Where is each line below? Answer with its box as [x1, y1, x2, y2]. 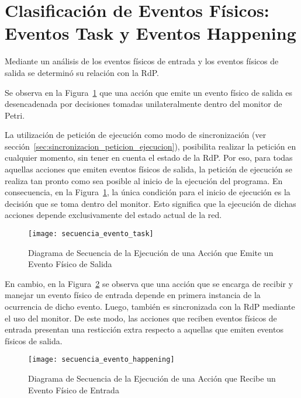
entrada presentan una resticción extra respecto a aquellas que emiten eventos [5, 323, 283, 335]
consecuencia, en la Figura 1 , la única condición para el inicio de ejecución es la [5, 186, 290, 198]
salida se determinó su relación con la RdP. [5, 66, 159, 78]
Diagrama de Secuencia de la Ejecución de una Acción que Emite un [28, 246, 274, 258]
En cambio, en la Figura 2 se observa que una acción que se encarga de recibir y [5, 277, 293, 289]
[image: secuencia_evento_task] [28, 230, 154, 238]
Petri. [5, 109, 25, 121]
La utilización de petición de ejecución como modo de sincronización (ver [5, 129, 267, 141]
